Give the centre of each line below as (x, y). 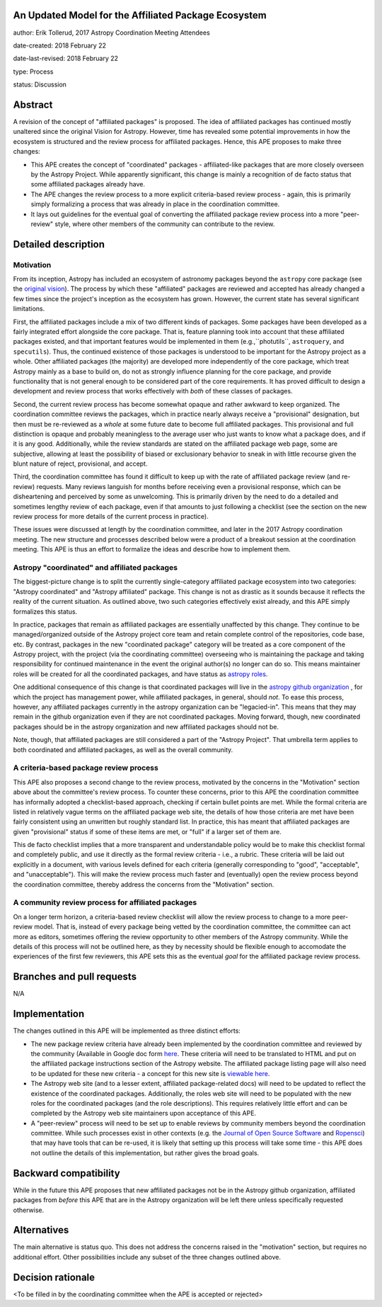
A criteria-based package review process (86, 768)
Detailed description (59, 244)
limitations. (29, 309)
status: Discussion (40, 84)
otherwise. (29, 1210)
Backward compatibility (66, 1173)
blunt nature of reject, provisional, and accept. (80, 464)
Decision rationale (54, 1277)
